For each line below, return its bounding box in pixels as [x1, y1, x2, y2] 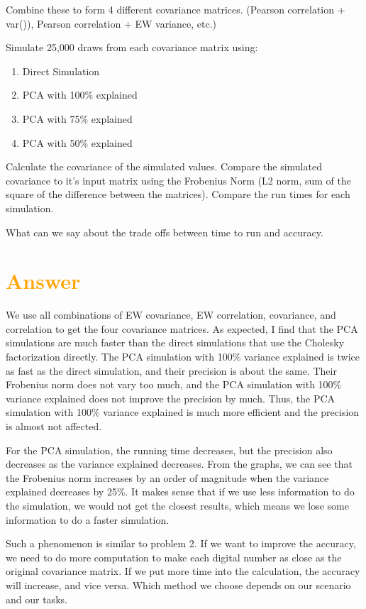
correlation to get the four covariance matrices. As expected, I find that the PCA [6, 321, 358, 336]
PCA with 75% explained [22, 111, 133, 126]
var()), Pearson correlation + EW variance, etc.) [6, 16, 216, 31]
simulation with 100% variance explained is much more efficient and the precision [6, 405, 360, 419]
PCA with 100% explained [22, 87, 138, 102]
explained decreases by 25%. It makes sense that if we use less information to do [6, 484, 355, 499]
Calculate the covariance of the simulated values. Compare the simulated [6, 159, 322, 174]
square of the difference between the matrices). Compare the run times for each [6, 187, 350, 202]
